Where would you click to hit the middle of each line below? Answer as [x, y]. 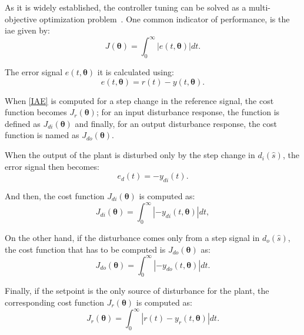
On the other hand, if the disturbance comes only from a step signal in [132, 237]
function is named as [42, 135]
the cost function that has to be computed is [85, 249]
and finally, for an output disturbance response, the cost [176, 123]
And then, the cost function [55, 196]
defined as [23, 123]
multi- [260, 7]
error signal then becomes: [52, 166]
